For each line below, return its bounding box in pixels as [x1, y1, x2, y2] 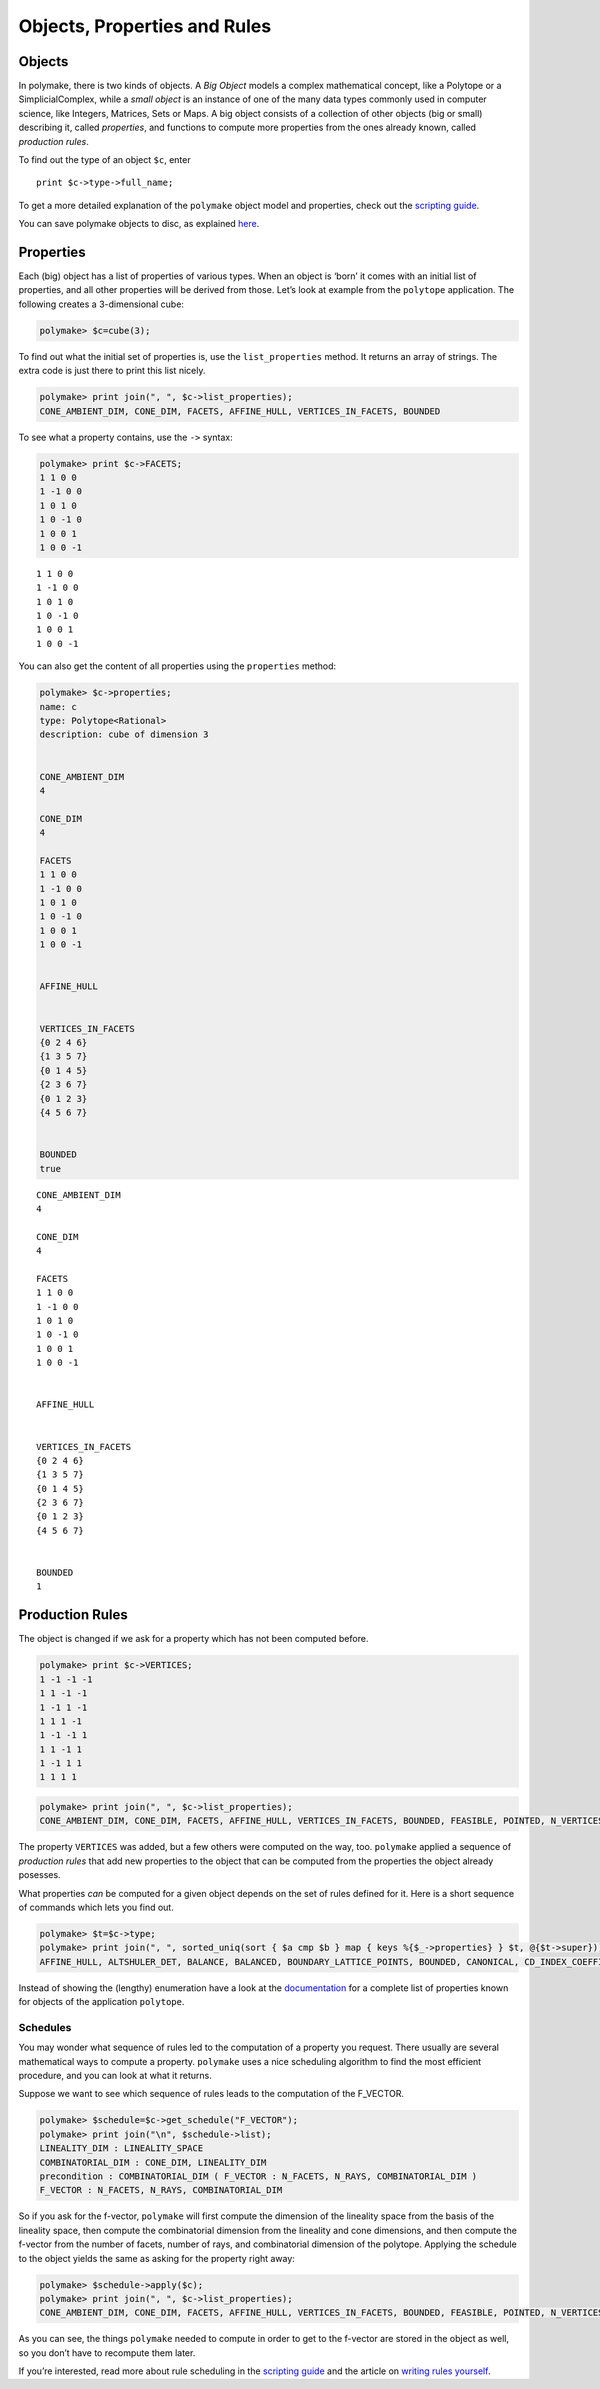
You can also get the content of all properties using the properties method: [18, 660, 337, 672]
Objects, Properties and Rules [18, 15, 272, 37]
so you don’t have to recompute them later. [18, 2346, 196, 2359]
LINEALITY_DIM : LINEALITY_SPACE [39, 2143, 204, 2154]
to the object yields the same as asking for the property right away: [18, 2252, 295, 2264]
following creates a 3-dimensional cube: [18, 298, 185, 310]
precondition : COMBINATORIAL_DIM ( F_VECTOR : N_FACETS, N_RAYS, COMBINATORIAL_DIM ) [39, 2170, 478, 2182]
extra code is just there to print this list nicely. [18, 365, 206, 377]
